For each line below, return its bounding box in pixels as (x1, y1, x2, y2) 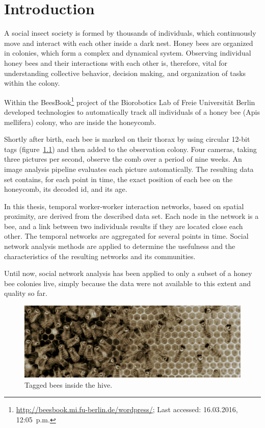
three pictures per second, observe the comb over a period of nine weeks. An (4, 154, 242, 164)
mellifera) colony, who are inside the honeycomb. (4, 116, 156, 127)
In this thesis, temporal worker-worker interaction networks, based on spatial (4, 200, 244, 211)
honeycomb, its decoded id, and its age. (4, 184, 127, 194)
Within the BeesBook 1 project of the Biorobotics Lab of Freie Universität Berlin (4, 95, 255, 107)
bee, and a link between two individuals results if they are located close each (4, 220, 243, 231)
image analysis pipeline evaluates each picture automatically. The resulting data (4, 163, 254, 174)
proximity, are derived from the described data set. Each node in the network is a (4, 211, 259, 221)
